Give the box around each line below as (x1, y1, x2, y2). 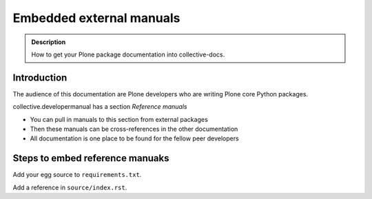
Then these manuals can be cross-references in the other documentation (30, 125, 238, 134)
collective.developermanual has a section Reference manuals (12, 103, 187, 111)
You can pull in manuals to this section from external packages (30, 115, 208, 123)
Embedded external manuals (12, 10, 180, 25)
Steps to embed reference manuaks (12, 152, 169, 165)
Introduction (12, 72, 68, 83)
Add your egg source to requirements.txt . (12, 171, 142, 179)
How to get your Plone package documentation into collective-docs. (31, 50, 225, 59)
